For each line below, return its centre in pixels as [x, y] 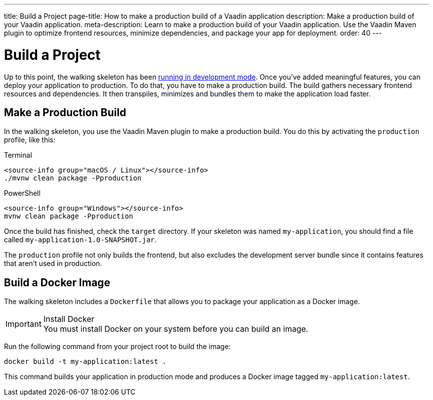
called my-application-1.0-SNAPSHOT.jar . [80, 240]
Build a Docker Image [57, 282]
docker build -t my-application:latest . [85, 362]
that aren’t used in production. [53, 264]
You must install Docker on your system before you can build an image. [176, 329]
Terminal [18, 155]
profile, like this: [30, 140]
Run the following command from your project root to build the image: [117, 347]
